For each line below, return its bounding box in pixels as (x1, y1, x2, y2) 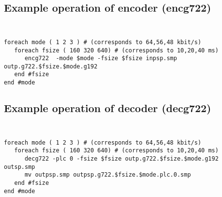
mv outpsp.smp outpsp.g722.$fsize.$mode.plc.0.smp (24, 171, 191, 179)
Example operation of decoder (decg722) (4, 100, 211, 115)
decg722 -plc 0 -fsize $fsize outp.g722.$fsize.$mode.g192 (24, 155, 219, 162)
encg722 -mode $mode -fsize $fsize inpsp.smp (24, 55, 177, 62)
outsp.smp (4, 163, 35, 170)
